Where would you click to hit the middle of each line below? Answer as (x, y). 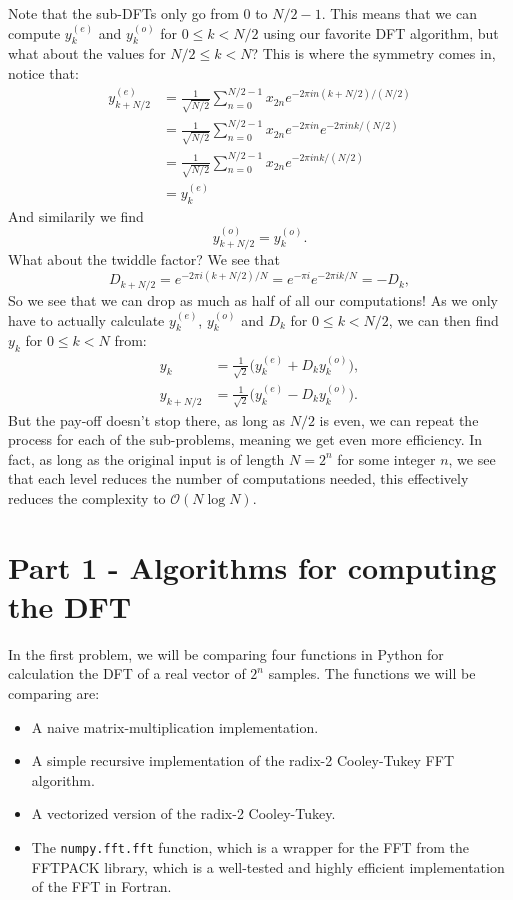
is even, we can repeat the (399, 419)
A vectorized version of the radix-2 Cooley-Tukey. (183, 813)
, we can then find (443, 319)
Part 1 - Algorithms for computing (252, 566)
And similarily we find (76, 215)
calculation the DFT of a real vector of (127, 673)
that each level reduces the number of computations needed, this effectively (238, 478)
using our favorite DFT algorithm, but (381, 32)
